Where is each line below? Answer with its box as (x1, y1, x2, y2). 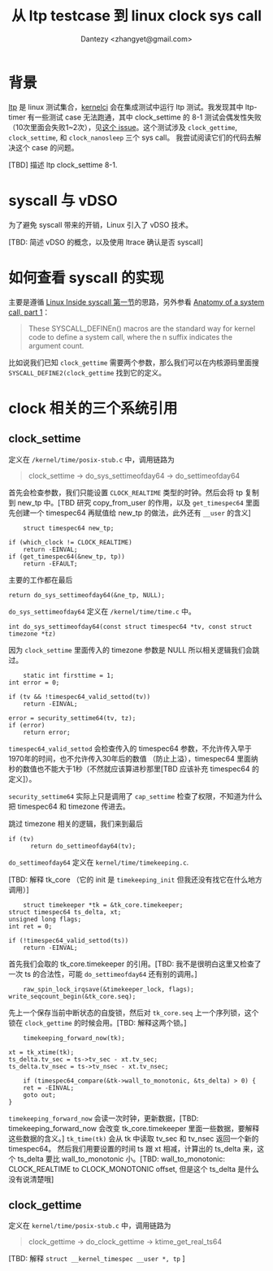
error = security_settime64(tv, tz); (8, 714, 136, 722)
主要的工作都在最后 (8, 575, 73, 584)
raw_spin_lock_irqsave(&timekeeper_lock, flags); (23, 985, 195, 993)
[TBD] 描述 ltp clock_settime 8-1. (8, 159, 118, 170)
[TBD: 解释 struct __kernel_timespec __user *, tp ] (8, 1254, 185, 1264)
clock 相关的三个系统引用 (8, 399, 178, 418)
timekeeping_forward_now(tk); (23, 1034, 126, 1042)
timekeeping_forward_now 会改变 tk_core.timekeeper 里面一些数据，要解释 (8, 1123, 260, 1133)
